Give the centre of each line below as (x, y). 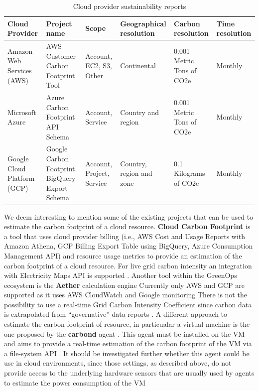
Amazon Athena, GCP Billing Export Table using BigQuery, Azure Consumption (129, 246)
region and (136, 173)
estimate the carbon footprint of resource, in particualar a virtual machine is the (127, 324)
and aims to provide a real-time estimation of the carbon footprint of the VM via (128, 343)
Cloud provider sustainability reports (129, 6)
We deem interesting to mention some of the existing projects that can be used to (129, 216)
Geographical (143, 23)
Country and (140, 112)
